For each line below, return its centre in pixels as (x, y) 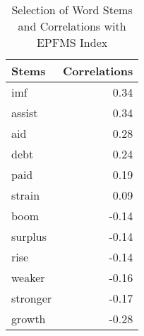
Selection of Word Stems (72, 10)
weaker (28, 277)
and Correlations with (72, 26)
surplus (29, 236)
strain (26, 195)
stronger (32, 298)
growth (29, 319)
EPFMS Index (72, 42)
